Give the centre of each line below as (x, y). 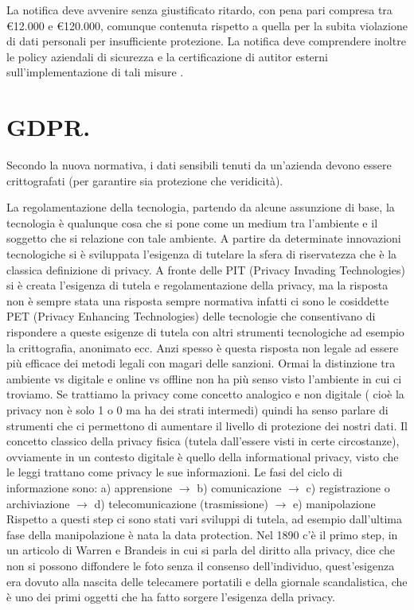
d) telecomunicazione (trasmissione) (181, 503)
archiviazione (38, 503)
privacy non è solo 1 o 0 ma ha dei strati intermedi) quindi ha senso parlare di (197, 410)
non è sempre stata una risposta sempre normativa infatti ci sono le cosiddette (198, 300)
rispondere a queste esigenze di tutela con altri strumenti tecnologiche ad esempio (205, 332)
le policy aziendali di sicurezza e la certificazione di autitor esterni (167, 56)
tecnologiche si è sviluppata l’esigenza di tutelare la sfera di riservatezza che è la (202, 254)
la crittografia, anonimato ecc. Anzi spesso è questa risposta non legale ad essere (203, 347)
